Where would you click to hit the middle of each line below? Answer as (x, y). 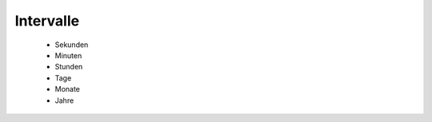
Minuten (68, 55)
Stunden (69, 67)
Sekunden (72, 45)
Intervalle (47, 21)
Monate (67, 89)
